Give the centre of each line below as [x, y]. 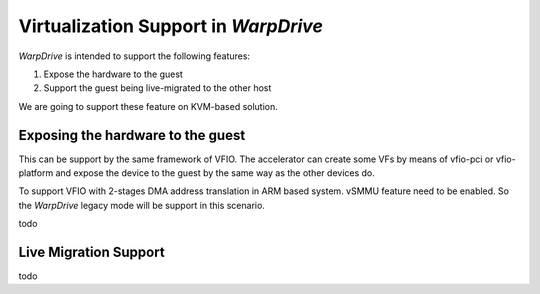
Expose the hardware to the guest [113, 74]
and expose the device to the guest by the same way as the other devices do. [215, 173]
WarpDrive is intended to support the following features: [134, 56]
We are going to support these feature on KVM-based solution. [148, 106]
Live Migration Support [91, 252]
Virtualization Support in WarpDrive [171, 26]
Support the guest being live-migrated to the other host [157, 88]
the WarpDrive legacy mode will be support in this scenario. [141, 205]
